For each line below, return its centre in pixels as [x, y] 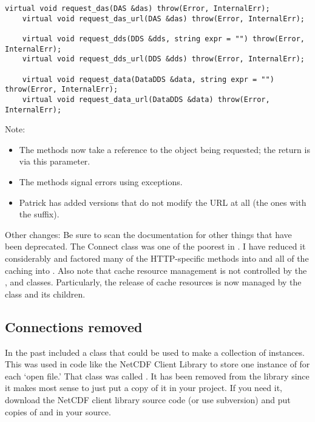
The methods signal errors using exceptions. [101, 182]
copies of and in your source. [58, 411]
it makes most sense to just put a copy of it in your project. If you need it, [144, 388]
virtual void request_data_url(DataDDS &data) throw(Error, [146, 99]
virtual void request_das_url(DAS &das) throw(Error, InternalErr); [163, 19]
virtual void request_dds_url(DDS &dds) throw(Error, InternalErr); [163, 59]
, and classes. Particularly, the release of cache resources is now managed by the [153, 282]
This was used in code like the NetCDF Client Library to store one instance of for [157, 364]
